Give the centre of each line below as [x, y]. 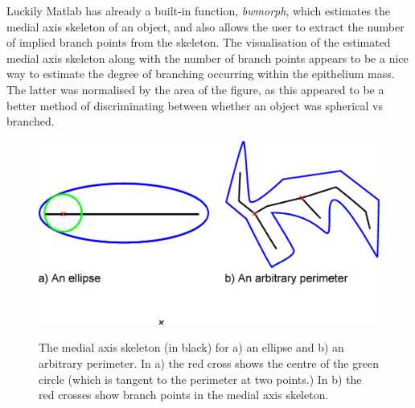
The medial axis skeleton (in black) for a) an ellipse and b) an [191, 347]
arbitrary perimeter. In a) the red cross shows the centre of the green [209, 363]
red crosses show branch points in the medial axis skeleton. [184, 395]
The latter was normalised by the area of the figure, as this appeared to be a [195, 89]
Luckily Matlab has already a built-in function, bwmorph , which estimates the [199, 10]
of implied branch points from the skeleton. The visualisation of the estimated [199, 42]
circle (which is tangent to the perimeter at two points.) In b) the [200, 379]
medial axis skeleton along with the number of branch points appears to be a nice [207, 58]
